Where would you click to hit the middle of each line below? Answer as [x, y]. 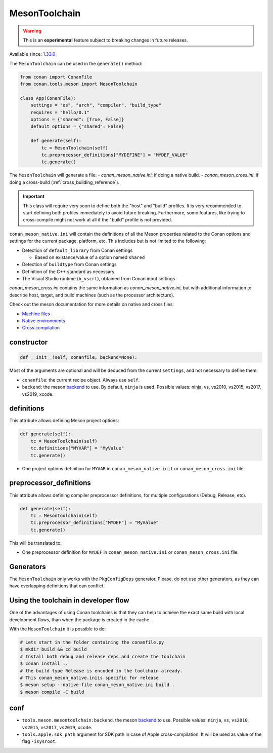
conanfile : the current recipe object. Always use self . [81, 380]
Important [34, 196]
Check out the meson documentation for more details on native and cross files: [92, 305]
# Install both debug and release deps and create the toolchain [103, 656]
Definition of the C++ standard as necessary [68, 272]
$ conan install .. [44, 664]
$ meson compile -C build [52, 692]
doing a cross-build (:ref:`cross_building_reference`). [64, 182]
